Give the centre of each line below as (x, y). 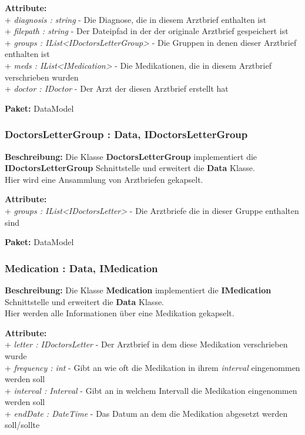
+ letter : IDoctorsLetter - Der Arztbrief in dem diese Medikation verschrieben (146, 344)
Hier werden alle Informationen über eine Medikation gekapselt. (120, 313)
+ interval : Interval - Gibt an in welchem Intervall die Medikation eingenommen (151, 390)
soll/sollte (22, 425)
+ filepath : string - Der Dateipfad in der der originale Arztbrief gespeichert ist (147, 31)
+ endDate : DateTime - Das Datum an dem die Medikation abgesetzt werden (146, 413)
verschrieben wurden (42, 77)
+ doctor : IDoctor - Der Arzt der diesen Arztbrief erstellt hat (117, 88)
